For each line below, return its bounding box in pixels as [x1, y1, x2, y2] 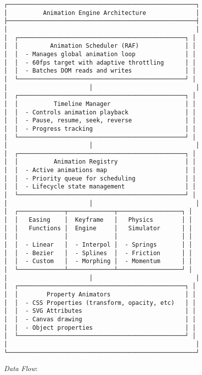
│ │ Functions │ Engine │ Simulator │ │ [4, 224, 193, 232]
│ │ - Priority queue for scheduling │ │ [4, 175, 196, 182]
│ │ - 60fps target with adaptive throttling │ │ [4, 59, 196, 66]
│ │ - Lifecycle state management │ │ [4, 183, 196, 190]
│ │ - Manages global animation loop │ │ [4, 50, 196, 58]
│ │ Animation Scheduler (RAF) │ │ [4, 42, 196, 50]
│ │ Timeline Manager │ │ [4, 100, 196, 107]
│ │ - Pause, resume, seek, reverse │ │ [4, 117, 196, 124]
